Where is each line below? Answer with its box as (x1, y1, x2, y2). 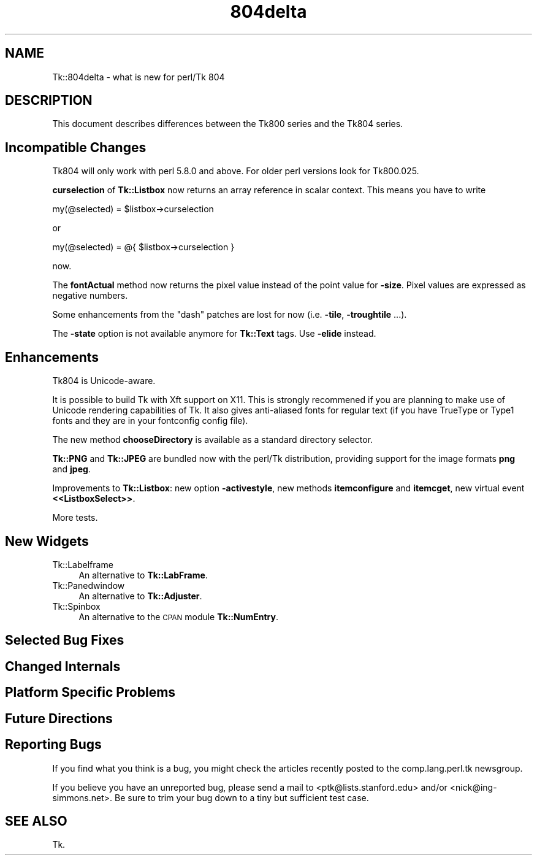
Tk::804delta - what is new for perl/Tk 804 (52, 71, 225, 82)
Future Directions (5, 710, 113, 726)
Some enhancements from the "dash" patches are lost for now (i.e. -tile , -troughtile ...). (52, 309, 407, 320)
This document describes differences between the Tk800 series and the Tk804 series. (52, 118, 403, 129)
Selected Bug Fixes (5, 632, 124, 648)
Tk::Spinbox (52, 601, 101, 612)
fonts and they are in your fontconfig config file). (52, 415, 248, 426)
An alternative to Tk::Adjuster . (78, 590, 202, 601)
